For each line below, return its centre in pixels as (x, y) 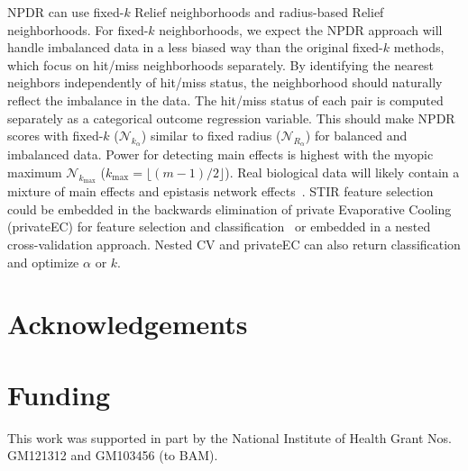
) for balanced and (356, 136)
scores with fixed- (55, 136)
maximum (35, 172)
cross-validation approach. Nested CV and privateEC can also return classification (234, 244)
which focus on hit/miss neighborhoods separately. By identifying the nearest (220, 64)
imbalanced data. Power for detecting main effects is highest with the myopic (220, 154)
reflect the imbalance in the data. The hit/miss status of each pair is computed (225, 100)
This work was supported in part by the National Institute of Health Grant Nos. (229, 437)
